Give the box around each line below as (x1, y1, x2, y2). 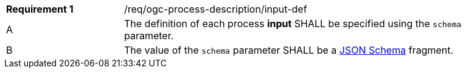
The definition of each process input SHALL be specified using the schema (124, 17, 462, 30)
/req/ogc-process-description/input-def (124, 3, 307, 15)
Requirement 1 (6, 3, 74, 15)
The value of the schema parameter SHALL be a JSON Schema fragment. (124, 44, 454, 56)
